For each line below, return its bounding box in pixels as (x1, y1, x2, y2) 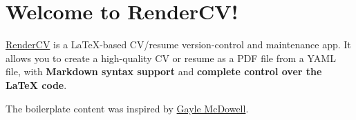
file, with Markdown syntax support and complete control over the (6, 64, 322, 79)
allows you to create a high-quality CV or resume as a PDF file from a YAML (6, 50, 336, 65)
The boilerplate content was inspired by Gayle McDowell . (6, 101, 249, 115)
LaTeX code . (6, 77, 67, 92)
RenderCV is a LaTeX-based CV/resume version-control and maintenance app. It (6, 37, 351, 52)
